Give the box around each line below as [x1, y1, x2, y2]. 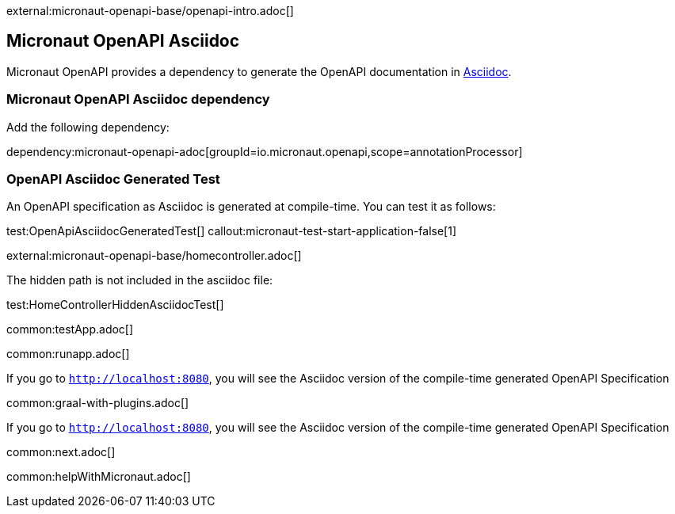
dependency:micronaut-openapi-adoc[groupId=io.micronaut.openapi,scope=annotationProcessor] [6, 144, 523, 158]
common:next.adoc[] [6, 445, 116, 459]
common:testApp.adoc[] [6, 322, 134, 337]
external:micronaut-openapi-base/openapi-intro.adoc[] [6, 4, 294, 17]
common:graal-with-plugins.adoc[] [6, 396, 189, 410]
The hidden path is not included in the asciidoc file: [6, 273, 273, 287]
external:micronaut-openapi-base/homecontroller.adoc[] [6, 249, 302, 263]
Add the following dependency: [6, 120, 170, 134]
